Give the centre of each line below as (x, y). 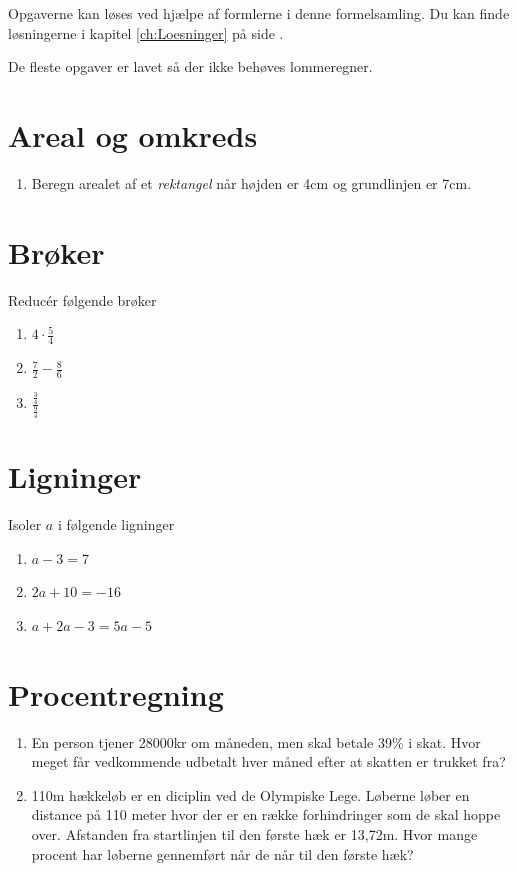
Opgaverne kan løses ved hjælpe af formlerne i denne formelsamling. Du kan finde (259, 13)
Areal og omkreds (133, 134)
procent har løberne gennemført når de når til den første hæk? (222, 853)
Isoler (25, 524)
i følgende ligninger (116, 524)
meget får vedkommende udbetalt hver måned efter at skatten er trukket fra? (268, 761)
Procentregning (116, 693)
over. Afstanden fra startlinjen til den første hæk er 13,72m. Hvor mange (254, 833)
